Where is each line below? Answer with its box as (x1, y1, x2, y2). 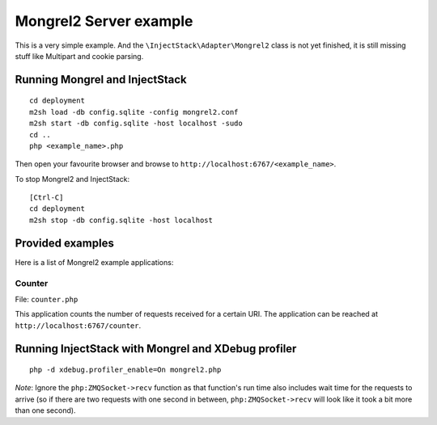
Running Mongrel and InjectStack (15, 73, 187, 86)
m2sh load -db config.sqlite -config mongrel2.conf (29, 107, 239, 116)
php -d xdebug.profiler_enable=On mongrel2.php (29, 365, 222, 375)
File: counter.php (15, 294, 78, 304)
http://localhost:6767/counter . (15, 320, 142, 330)
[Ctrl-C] (29, 193, 64, 202)
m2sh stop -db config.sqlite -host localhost (29, 215, 214, 225)
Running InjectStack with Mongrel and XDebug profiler (15, 342, 297, 356)
